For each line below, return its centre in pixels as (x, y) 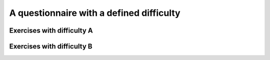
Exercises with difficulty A (51, 30)
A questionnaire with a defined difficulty (95, 13)
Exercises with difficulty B (51, 46)
